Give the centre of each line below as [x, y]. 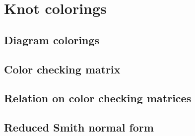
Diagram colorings [52, 39]
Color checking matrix [62, 69]
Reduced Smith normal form [79, 127]
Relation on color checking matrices [98, 98]
